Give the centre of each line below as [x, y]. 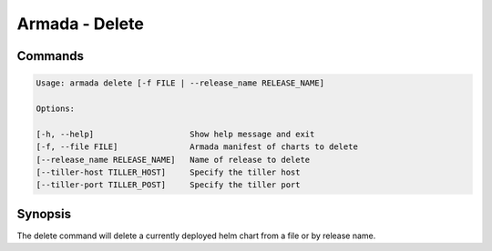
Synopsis [44, 214]
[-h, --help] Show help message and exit [175, 134]
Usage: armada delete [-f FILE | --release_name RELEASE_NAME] [180, 83]
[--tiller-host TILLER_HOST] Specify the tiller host [168, 172]
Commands [51, 56]
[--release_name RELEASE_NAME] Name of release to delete [173, 160]
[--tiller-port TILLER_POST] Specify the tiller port [168, 185]
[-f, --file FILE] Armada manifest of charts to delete [197, 147]
